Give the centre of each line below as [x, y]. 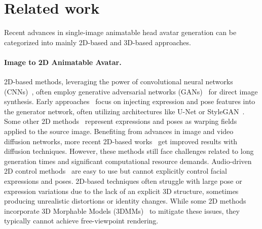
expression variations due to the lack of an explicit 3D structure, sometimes [121, 191]
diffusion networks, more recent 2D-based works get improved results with [121, 141]
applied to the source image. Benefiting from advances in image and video [119, 131]
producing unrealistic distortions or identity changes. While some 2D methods [125, 201]
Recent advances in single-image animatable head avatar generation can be [120, 32]
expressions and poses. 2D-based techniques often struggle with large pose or [123, 181]
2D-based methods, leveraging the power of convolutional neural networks [119, 81]
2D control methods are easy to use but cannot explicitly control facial [116, 171]
